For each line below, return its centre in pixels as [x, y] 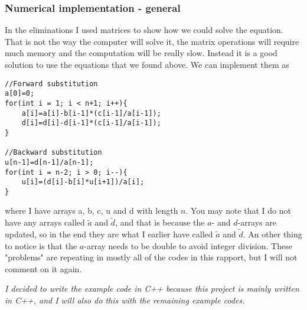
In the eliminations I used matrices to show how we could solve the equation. [144, 30]
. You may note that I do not [238, 211]
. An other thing [272, 234]
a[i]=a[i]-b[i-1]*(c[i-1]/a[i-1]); [91, 113]
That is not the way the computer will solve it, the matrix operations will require [152, 41]
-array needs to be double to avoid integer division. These [188, 245]
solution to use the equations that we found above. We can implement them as [147, 64]
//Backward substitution [53, 153]
